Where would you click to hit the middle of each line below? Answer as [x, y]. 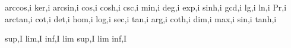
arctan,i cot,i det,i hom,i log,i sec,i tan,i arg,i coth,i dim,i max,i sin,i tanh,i [141, 18]
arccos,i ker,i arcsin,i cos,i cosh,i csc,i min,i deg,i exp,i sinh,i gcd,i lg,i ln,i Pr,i [146, 7]
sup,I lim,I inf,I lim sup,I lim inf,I [66, 38]
